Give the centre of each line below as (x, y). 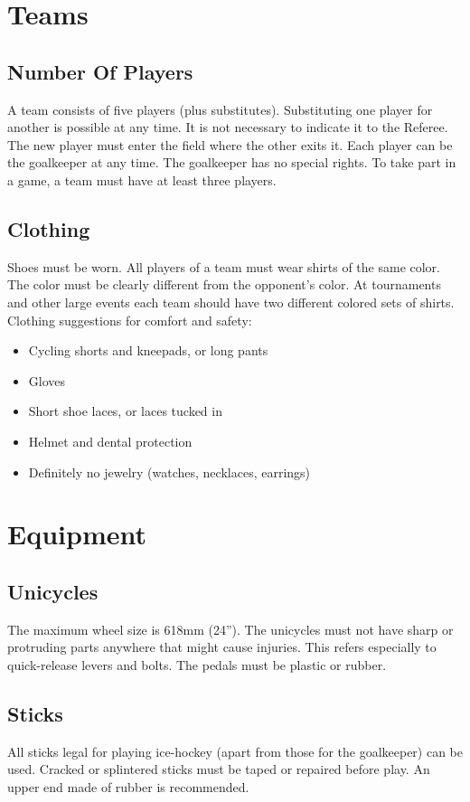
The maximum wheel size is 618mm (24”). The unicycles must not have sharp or (230, 629)
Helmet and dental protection (110, 441)
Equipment (77, 534)
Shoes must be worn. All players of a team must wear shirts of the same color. (224, 266)
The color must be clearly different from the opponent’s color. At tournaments (224, 284)
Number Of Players (100, 71)
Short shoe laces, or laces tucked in (125, 411)
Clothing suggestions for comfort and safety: (130, 320)
